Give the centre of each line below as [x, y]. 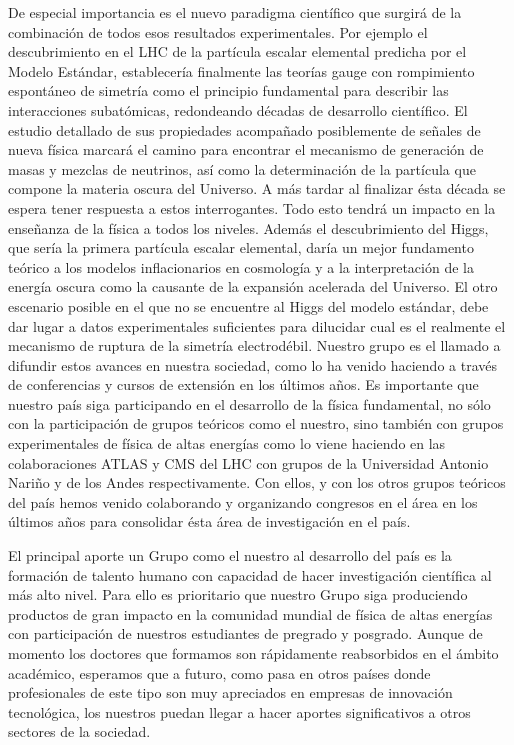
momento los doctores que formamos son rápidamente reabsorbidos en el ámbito [253, 653]
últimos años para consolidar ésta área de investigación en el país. [209, 521]
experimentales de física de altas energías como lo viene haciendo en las [227, 443]
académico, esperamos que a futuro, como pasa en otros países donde [219, 672]
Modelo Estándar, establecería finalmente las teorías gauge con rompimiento [241, 70]
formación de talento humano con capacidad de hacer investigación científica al [250, 574]
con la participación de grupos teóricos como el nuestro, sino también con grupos [256, 423]
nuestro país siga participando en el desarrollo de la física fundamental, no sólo [249, 403]
